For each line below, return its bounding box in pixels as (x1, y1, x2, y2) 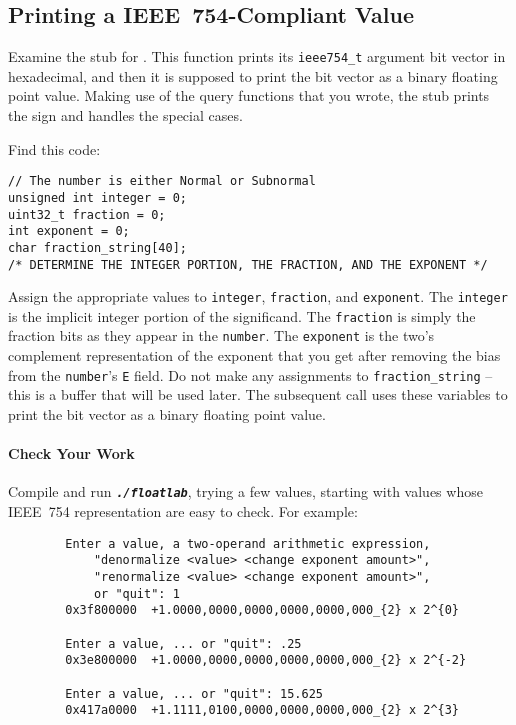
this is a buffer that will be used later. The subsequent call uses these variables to (8, 384, 508, 405)
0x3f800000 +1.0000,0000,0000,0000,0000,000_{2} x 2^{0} (65, 603, 460, 618)
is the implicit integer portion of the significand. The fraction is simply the (8, 305, 476, 326)
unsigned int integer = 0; (8, 190, 187, 205)
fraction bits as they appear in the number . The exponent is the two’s (8, 325, 435, 346)
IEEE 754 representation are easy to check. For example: (8, 501, 358, 522)
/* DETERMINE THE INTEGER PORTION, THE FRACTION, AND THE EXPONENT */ (8, 257, 488, 272)
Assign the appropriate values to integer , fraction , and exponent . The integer (8, 286, 508, 307)
